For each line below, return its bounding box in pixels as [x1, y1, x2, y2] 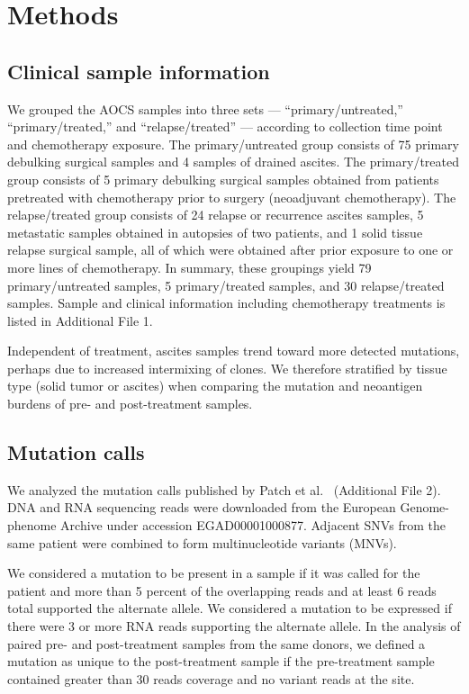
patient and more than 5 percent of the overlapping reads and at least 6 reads [7, 581, 437, 599]
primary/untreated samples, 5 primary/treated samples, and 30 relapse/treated [7, 275, 445, 294]
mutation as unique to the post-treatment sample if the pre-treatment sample [7, 652, 435, 671]
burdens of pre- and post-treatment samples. [7, 394, 253, 413]
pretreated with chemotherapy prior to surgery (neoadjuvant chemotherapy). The [7, 187, 456, 206]
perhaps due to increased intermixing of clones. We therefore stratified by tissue [7, 358, 447, 377]
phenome [7, 516, 57, 535]
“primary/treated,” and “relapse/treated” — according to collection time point [7, 117, 443, 136]
